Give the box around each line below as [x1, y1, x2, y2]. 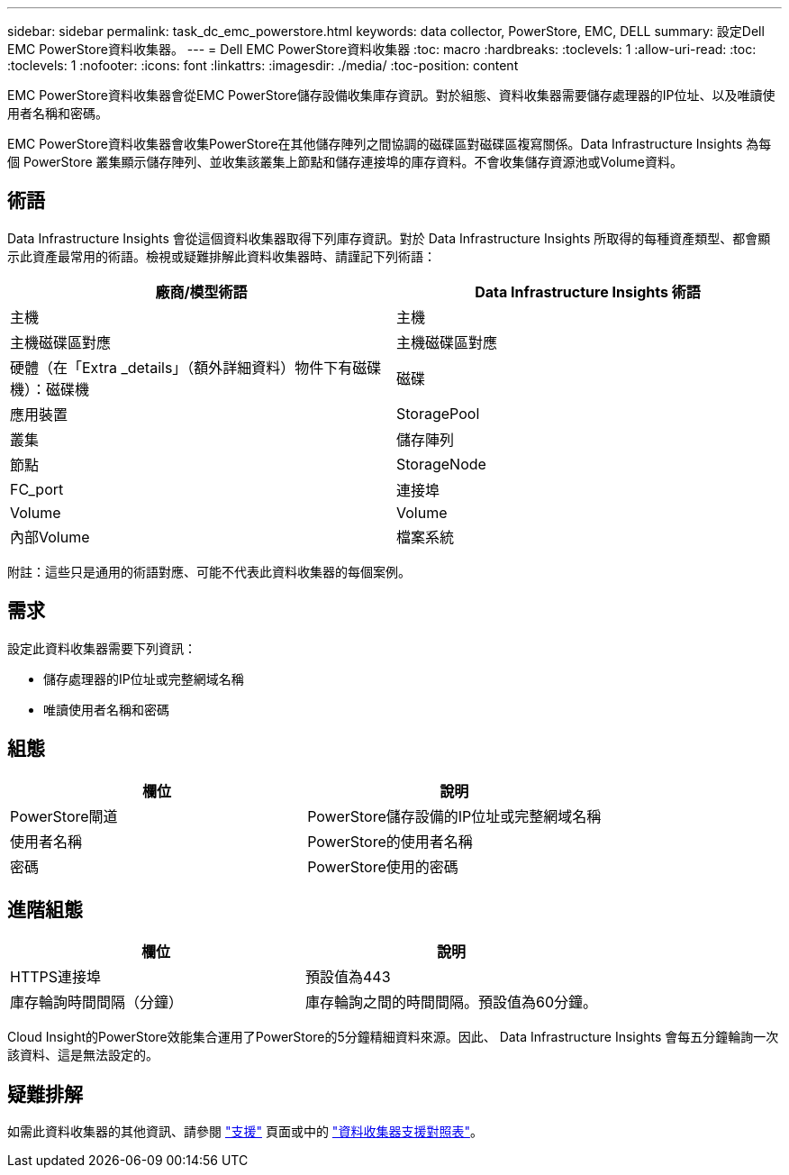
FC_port [10, 479, 64, 498]
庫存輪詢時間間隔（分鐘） [10, 993, 184, 1012]
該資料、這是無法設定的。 [7, 1047, 159, 1063]
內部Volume [10, 527, 90, 546]
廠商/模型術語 [155, 282, 248, 301]
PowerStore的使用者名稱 [307, 832, 473, 851]
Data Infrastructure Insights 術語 [475, 282, 701, 301]
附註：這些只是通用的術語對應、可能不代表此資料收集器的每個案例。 [7, 563, 411, 579]
